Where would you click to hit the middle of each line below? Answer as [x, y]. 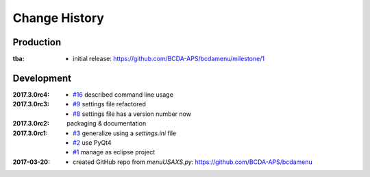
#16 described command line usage [123, 94]
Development [42, 78]
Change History [58, 18]
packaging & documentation [107, 123]
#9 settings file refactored [110, 104]
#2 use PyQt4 [92, 142]
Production [37, 42]
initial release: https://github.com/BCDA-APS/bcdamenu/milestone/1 [169, 59]
